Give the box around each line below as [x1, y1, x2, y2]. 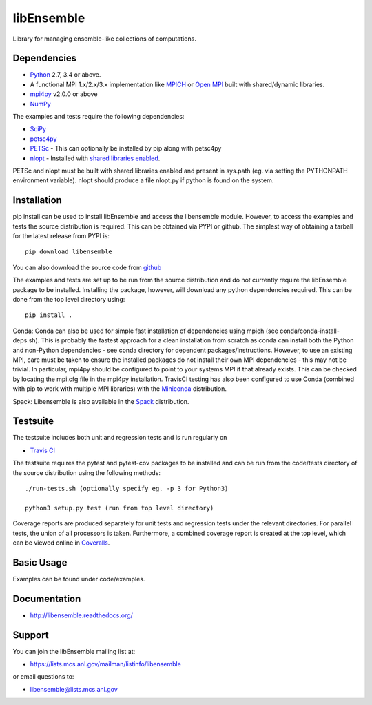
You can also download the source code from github [12, 263, 162, 271]
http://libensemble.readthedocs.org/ [30, 611, 134, 619]
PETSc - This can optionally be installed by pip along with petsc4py [30, 144, 222, 153]
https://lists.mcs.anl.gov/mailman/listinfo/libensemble [30, 660, 182, 668]
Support [12, 629, 49, 641]
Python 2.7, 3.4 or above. [30, 70, 101, 79]
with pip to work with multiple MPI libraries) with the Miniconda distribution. [12, 385, 227, 393]
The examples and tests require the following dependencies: [12, 113, 185, 121]
